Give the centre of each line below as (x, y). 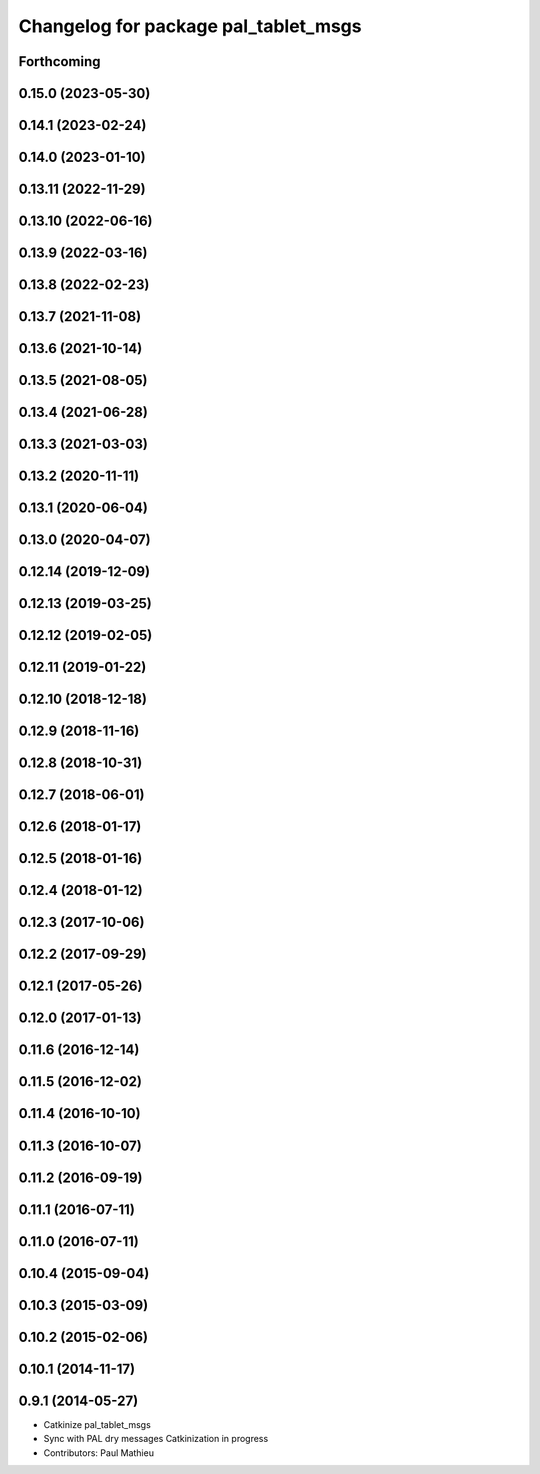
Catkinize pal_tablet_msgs (97, 1424)
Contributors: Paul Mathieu (99, 1452)
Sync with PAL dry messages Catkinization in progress (156, 1439)
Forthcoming (59, 61)
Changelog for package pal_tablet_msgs (190, 26)
